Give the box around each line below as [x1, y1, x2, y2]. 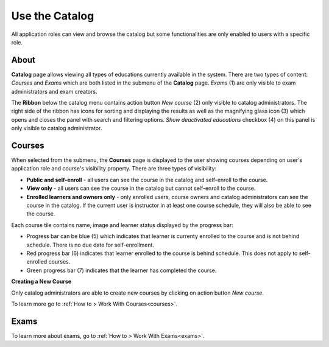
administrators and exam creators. [11, 88, 97, 95]
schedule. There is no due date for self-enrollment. [26, 241, 155, 248]
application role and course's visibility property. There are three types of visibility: [11, 165, 217, 172]
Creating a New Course [11, 278, 72, 286]
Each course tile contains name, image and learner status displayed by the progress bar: [11, 221, 234, 228]
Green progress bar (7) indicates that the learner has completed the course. [26, 267, 217, 274]
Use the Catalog [11, 9, 94, 23]
